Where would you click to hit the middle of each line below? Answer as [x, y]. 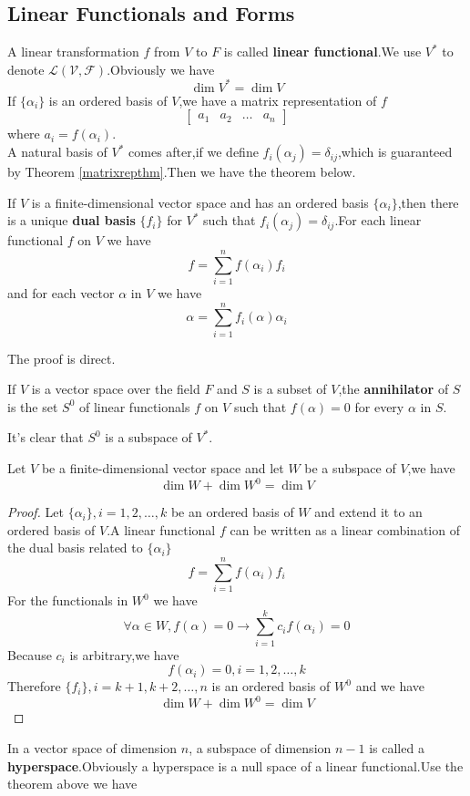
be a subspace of [350, 468]
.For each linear [378, 220]
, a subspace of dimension [260, 748]
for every [379, 406]
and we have [390, 686]
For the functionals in [68, 600]
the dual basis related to [75, 548]
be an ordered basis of [232, 512]
